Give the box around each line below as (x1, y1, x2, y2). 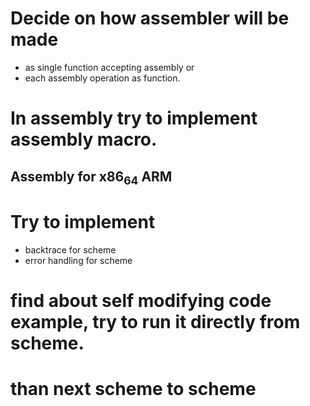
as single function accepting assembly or (24, 61, 195, 73)
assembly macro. (10, 128, 158, 151)
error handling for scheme (24, 254, 133, 266)
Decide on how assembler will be (10, 7, 290, 30)
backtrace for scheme (24, 243, 117, 256)
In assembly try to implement (10, 107, 258, 130)
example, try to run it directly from (10, 310, 301, 333)
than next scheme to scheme (10, 378, 257, 401)
